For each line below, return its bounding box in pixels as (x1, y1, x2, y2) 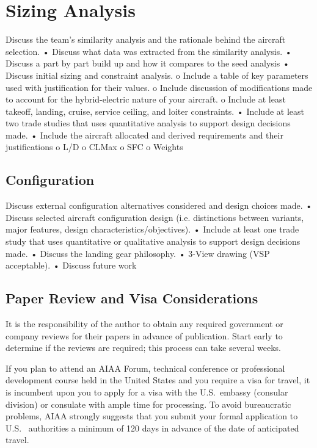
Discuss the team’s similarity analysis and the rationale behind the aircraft (5, 33, 286, 46)
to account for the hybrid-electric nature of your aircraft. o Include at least (5, 93, 286, 106)
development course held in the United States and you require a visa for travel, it (5, 374, 310, 386)
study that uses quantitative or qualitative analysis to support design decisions (5, 235, 301, 248)
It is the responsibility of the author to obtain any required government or (5, 317, 283, 330)
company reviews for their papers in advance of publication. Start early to (5, 329, 283, 342)
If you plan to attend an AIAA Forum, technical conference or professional (5, 361, 285, 374)
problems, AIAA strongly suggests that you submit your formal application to (5, 410, 298, 422)
